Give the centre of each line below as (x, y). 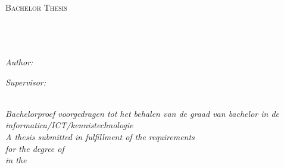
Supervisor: (26, 82)
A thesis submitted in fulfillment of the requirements (100, 136)
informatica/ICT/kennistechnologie (69, 125)
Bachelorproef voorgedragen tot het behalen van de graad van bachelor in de (142, 113)
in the (16, 160)
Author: (19, 61)
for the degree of (35, 148)
